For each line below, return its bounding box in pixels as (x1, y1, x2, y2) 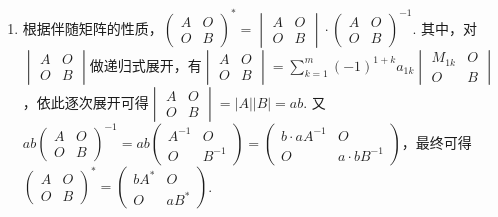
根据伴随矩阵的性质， (22, 17, 163, 38)
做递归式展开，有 (89, 54, 202, 75)
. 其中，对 (412, 17, 478, 38)
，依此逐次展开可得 (22, 91, 149, 112)
